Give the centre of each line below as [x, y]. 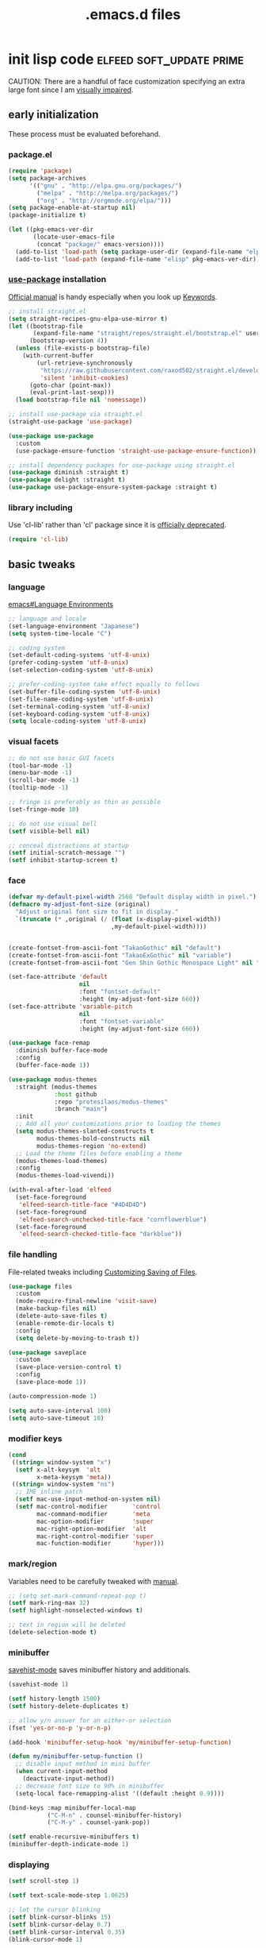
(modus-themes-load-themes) [62, 1161]
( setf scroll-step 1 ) [44, 1881]
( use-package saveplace [47, 1352]
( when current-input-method [62, 1772]
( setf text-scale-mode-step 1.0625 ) [68, 1896]
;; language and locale [47, 618]
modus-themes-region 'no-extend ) [92, 1146]
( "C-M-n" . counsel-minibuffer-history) [114, 1815]
